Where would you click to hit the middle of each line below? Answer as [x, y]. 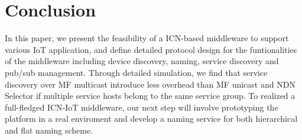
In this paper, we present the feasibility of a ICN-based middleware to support [147, 38]
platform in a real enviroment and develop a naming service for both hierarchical [151, 119]
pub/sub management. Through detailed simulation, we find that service [136, 72]
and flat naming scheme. [49, 130]
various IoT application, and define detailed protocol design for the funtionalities [151, 49]
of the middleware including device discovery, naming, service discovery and [142, 61]
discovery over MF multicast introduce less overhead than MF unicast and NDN [150, 84]
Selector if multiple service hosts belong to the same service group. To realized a [150, 96]
